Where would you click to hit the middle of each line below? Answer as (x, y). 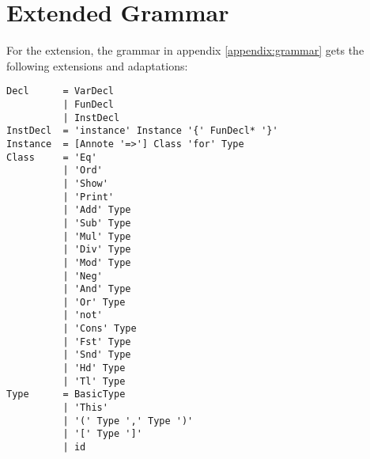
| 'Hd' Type (94, 368)
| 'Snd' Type (97, 355)
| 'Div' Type (97, 250)
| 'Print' (89, 197)
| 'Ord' (83, 171)
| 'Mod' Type (97, 262)
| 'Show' (85, 183)
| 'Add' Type (97, 210)
